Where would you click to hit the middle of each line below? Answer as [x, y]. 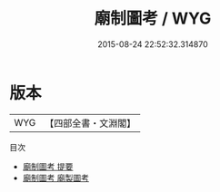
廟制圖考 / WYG [153, 19]
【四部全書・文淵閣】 [90, 123]
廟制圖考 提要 [48, 166]
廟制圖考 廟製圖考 [55, 178]
